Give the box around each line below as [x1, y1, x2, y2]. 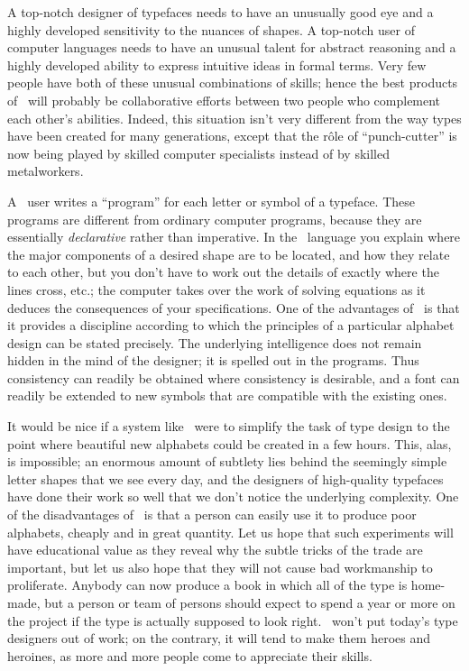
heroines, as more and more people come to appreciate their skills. [7, 646, 372, 665]
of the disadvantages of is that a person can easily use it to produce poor [7, 505, 417, 524]
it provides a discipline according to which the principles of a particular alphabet [7, 316, 455, 335]
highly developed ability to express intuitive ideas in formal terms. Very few [7, 55, 427, 74]
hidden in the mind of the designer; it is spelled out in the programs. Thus [7, 351, 419, 370]
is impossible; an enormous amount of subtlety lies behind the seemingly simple [7, 452, 447, 471]
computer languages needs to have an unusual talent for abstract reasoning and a [7, 38, 456, 57]
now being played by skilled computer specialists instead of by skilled [7, 143, 391, 162]
